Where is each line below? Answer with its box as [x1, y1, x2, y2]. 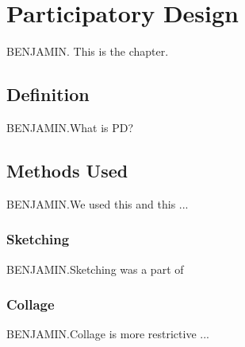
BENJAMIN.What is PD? [6, 119, 134, 135]
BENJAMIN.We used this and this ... [6, 195, 189, 212]
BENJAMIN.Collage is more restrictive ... [6, 326, 209, 342]
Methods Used [6, 158, 128, 182]
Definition [6, 82, 90, 107]
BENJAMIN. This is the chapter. [6, 43, 169, 60]
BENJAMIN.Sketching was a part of [6, 260, 184, 277]
